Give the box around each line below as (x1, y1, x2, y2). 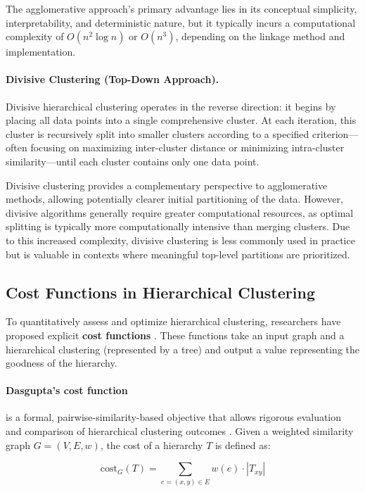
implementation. (6, 44, 76, 59)
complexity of (6, 29, 64, 44)
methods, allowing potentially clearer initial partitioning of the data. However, (6, 191, 343, 206)
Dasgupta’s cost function (6, 383, 128, 398)
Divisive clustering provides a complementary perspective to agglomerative (6, 177, 328, 192)
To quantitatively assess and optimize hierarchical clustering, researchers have (6, 314, 341, 329)
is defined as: (214, 437, 271, 452)
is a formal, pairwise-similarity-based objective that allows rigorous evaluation (6, 410, 342, 424)
